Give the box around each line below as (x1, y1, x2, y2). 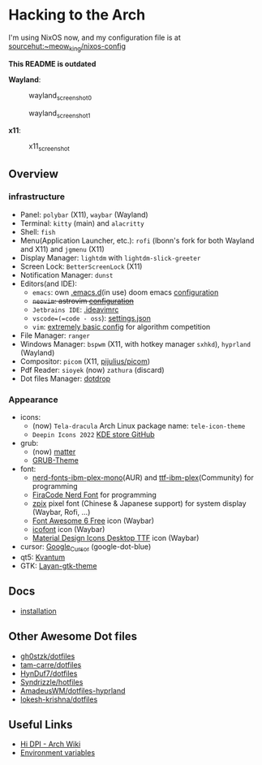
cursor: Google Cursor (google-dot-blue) (19, 542, 152, 553)
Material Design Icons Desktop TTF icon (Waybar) (32, 534, 200, 543)
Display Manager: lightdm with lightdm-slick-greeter (19, 253, 201, 262)
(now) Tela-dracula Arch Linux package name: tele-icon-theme (32, 421, 246, 431)
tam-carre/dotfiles (19, 659, 82, 669)
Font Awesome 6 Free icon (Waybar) (32, 516, 155, 525)
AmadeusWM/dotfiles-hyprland (19, 685, 126, 695)
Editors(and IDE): (19, 279, 77, 288)
